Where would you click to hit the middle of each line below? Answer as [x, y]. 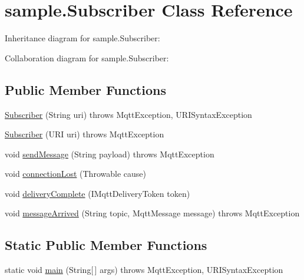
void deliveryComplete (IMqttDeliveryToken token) [98, 193]
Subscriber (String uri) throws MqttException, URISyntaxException [128, 114]
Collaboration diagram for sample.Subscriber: [87, 57]
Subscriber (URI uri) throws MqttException [85, 134]
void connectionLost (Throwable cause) [75, 174]
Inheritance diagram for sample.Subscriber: [82, 38]
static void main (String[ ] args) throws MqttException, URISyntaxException [144, 270]
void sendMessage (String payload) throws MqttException [110, 154]
